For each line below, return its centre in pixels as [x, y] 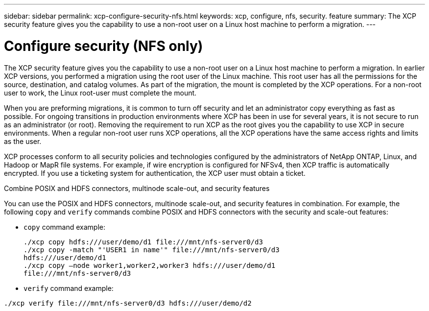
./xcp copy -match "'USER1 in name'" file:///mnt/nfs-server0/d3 [152, 250]
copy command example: [64, 227]
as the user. [23, 141]
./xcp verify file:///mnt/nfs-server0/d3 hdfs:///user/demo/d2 [128, 303]
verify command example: [69, 288]
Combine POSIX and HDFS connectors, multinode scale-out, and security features [137, 188]
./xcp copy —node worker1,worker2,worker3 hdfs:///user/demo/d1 [150, 265]
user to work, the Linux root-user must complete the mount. [100, 93]
